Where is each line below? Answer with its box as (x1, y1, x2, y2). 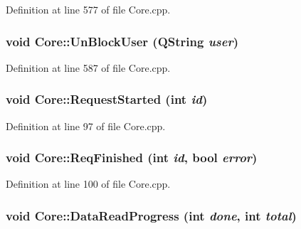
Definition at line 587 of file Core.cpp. (6, 60, 171, 75)
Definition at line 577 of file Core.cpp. (6, 2, 171, 16)
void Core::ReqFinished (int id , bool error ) (6, 149, 258, 166)
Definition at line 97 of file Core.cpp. (6, 118, 166, 133)
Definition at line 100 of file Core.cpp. (6, 176, 171, 191)
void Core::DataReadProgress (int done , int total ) (6, 206, 297, 224)
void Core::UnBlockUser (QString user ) (6, 32, 239, 50)
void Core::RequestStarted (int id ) (6, 90, 208, 108)
